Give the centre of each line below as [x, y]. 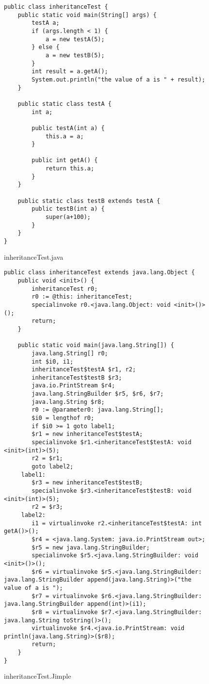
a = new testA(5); [75, 39]
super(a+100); [68, 217]
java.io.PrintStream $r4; [73, 386]
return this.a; [70, 169]
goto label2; [53, 467]
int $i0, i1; [53, 361]
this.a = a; [64, 136]
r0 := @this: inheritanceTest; [82, 297]
